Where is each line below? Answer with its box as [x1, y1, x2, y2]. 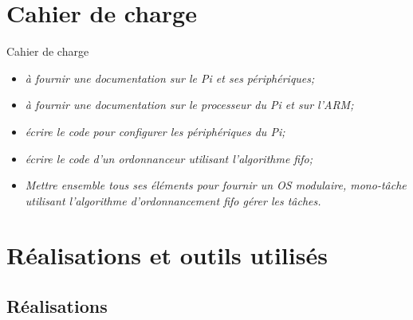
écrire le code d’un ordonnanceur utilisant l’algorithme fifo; [25, 150, 313, 166]
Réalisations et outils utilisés [6, 239, 328, 271]
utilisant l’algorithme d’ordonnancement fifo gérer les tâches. [25, 192, 321, 209]
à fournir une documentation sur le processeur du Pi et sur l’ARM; [25, 96, 354, 113]
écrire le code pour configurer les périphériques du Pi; [25, 123, 285, 139]
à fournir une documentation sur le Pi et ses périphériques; [25, 69, 315, 86]
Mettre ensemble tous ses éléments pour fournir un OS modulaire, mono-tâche [25, 177, 407, 193]
